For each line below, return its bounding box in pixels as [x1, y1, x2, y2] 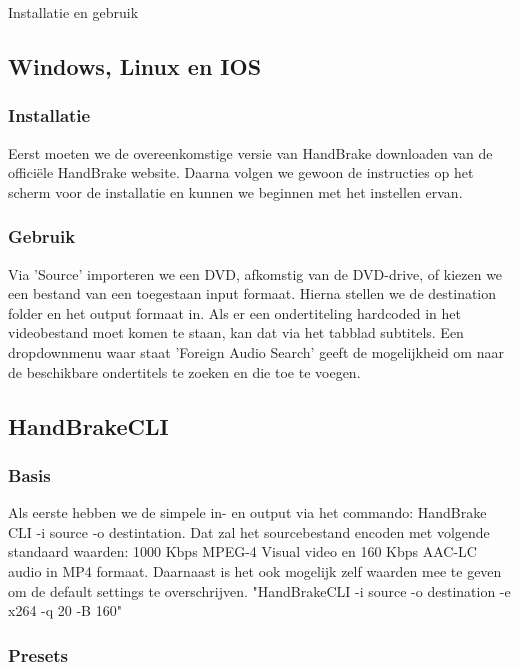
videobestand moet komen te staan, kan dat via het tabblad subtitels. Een [8, 322, 464, 343]
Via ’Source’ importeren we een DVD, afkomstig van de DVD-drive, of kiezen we [8, 263, 503, 284]
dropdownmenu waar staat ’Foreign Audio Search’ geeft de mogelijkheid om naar [8, 341, 504, 362]
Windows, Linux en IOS [8, 50, 262, 81]
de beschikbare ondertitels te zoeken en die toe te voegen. [8, 361, 361, 382]
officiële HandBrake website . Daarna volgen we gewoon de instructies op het [8, 162, 474, 183]
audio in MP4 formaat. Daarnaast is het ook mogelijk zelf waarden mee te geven [8, 560, 502, 581]
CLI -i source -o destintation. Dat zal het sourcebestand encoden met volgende [8, 521, 490, 542]
